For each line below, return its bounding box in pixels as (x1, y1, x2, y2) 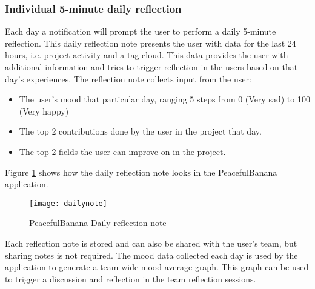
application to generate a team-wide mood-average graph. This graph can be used (5, 261, 309, 273)
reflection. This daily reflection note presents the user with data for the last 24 (5, 36, 296, 49)
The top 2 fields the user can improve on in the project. (19, 145, 226, 158)
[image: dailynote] (29, 199, 107, 208)
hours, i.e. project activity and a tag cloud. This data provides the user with (5, 48, 288, 61)
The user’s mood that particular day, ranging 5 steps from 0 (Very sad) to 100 (19, 93, 310, 105)
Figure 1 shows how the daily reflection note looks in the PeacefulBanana (5, 165, 277, 178)
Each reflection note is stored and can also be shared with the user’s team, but (5, 237, 297, 249)
